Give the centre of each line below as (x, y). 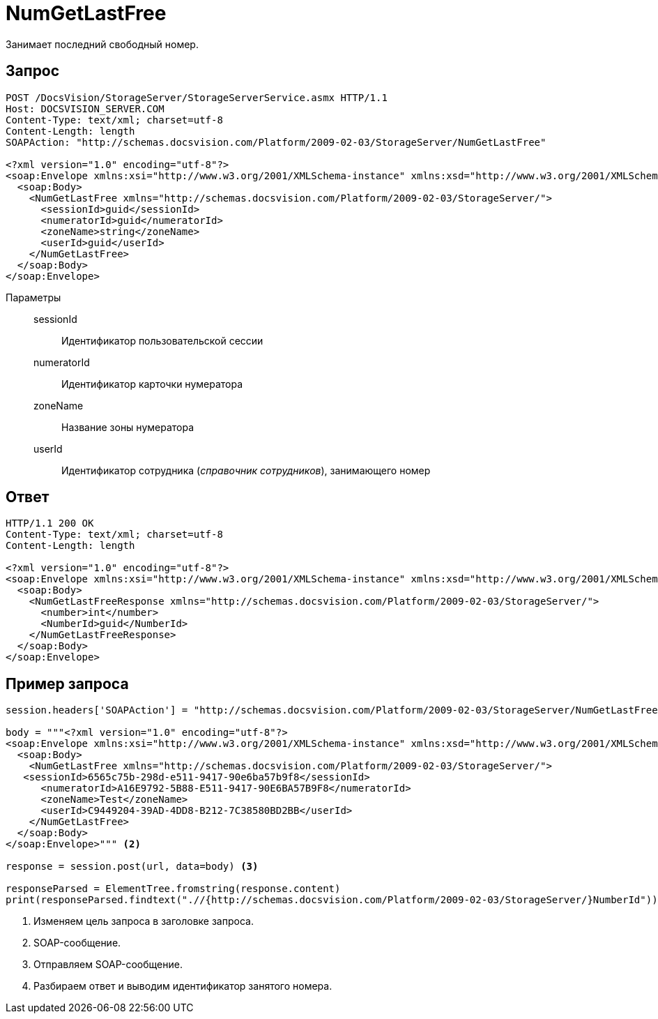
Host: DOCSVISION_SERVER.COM (85, 108)
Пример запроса (67, 684)
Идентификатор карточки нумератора (152, 384)
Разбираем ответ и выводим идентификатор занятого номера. (183, 986)
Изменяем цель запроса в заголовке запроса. (144, 921)
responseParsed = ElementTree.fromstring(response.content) (173, 889)
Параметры (33, 297)
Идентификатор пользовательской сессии (162, 340)
